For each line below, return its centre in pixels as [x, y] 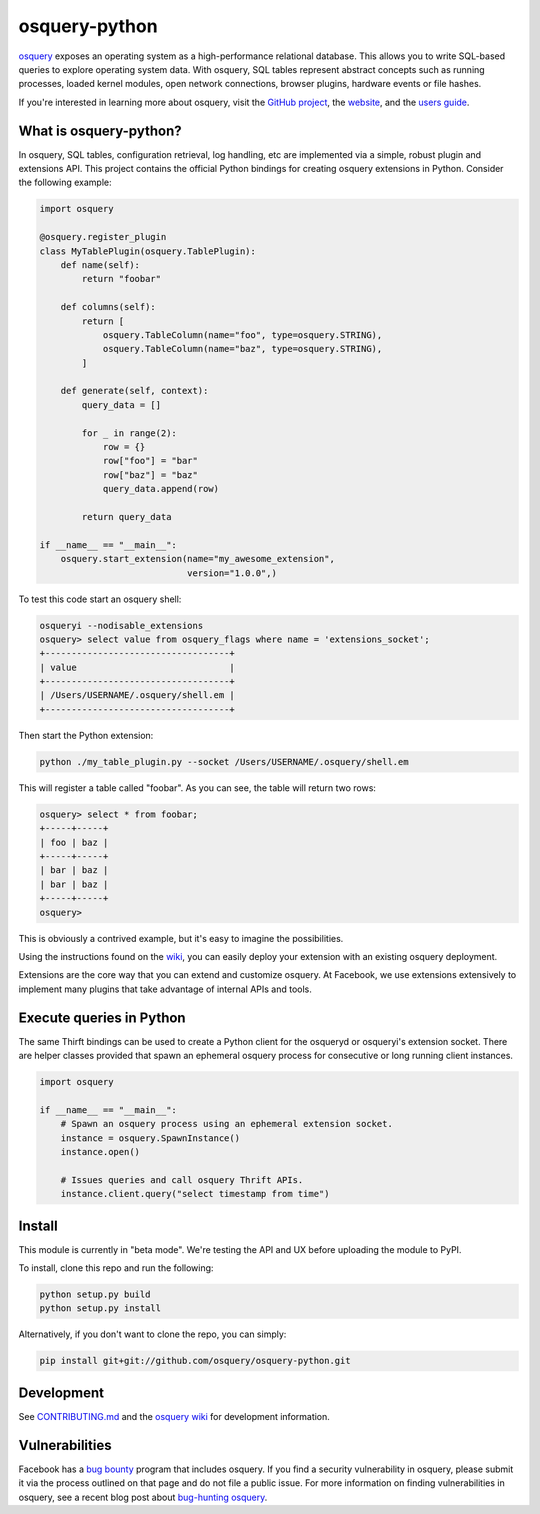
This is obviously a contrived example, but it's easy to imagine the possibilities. [181, 938]
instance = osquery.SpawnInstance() [150, 1138]
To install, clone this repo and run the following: [116, 1267]
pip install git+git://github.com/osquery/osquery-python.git [195, 1361]
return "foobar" [121, 279]
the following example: [65, 182]
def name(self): [100, 264]
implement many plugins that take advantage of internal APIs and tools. [165, 989]
